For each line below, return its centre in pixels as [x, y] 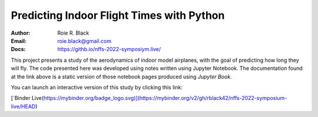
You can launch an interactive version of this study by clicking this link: [97, 87]
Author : [21, 33]
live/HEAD [23, 106]
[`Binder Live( [27, 98]
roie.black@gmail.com [85, 41]
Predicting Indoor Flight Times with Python [118, 15]
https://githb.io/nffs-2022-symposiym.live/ [109, 49]
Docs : [18, 49]
